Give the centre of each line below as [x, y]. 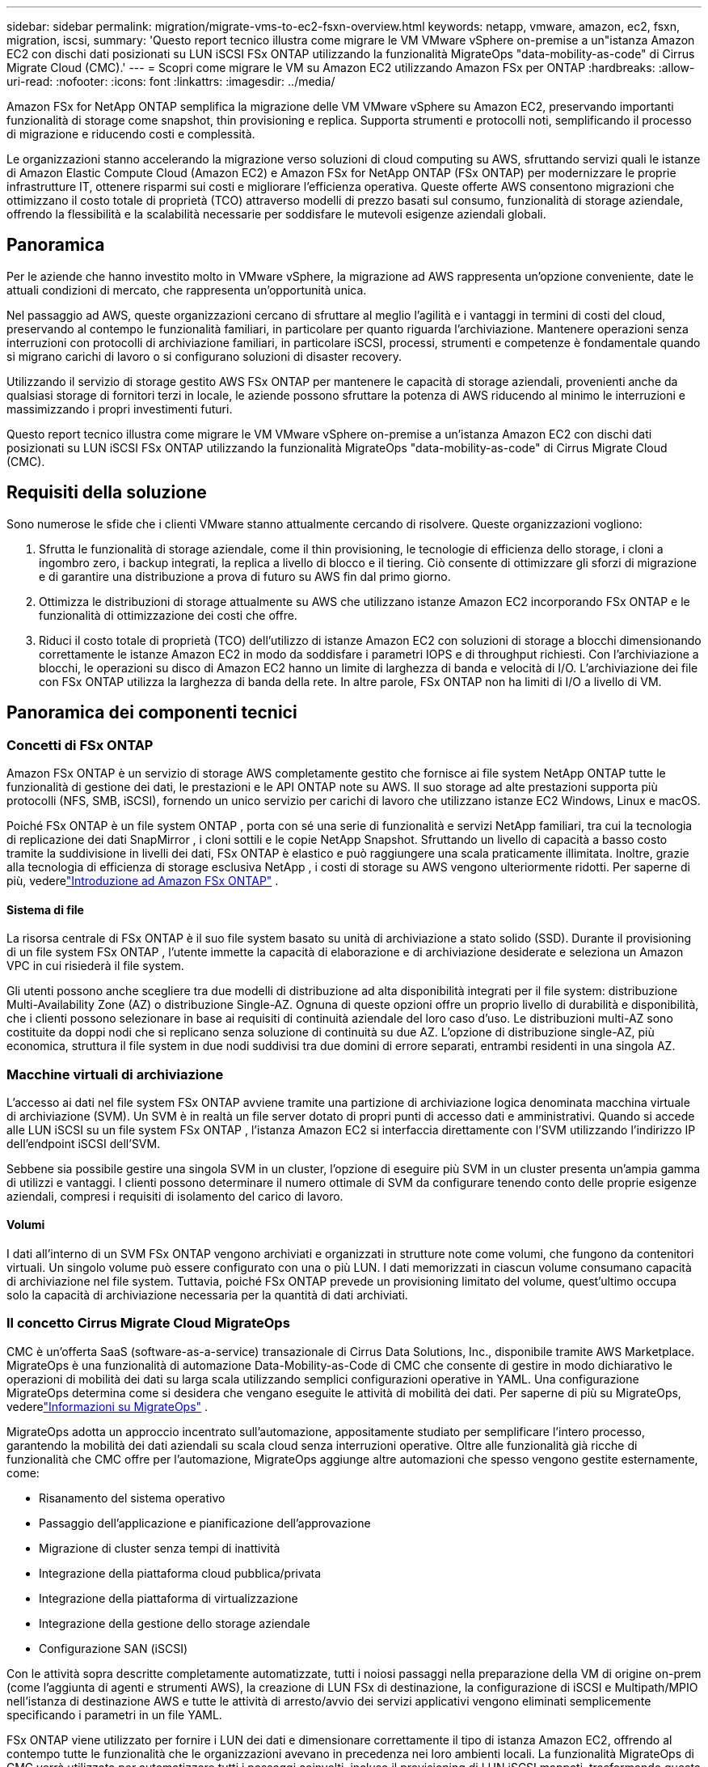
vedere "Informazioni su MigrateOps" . [107, 1406]
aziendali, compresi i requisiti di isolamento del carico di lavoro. [175, 1196]
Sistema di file [45, 909]
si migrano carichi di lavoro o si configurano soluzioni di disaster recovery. [204, 356]
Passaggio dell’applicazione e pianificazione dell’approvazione [205, 1523]
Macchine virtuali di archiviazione [115, 1074]
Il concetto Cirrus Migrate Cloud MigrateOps [148, 1323]
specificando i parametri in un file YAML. [114, 1714]
